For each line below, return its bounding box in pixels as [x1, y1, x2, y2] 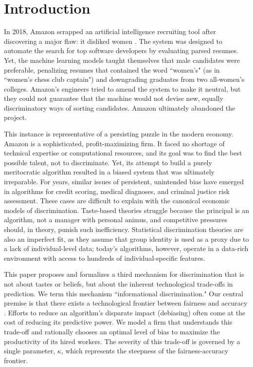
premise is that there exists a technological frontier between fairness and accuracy [4, 298, 248, 308]
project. [4, 112, 27, 122]
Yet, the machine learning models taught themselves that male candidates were [4, 55, 240, 65]
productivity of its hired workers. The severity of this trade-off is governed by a [4, 336, 240, 346]
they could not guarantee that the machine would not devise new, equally [4, 93, 223, 103]
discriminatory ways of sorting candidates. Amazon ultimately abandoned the [4, 102, 235, 113]
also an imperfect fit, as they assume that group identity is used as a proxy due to [4, 233, 249, 244]
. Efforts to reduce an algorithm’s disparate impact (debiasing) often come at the [4, 307, 246, 317]
